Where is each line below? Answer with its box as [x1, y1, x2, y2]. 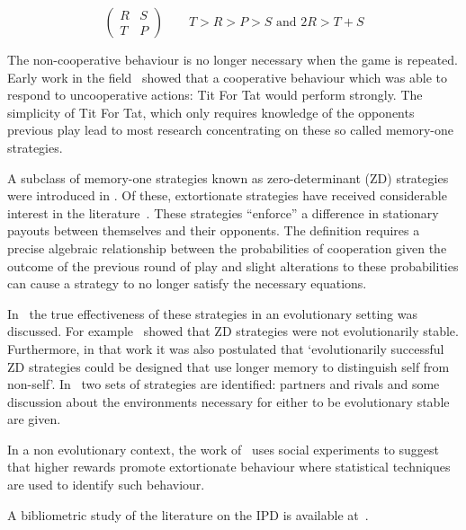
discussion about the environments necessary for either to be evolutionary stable [7, 392, 450, 411]
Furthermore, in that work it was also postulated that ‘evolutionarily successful [7, 339, 444, 358]
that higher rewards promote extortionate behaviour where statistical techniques [7, 457, 451, 476]
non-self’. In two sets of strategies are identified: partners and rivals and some [7, 375, 440, 393]
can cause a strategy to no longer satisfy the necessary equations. [7, 274, 367, 293]
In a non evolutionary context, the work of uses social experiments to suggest [7, 439, 440, 458]
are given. [7, 410, 61, 428]
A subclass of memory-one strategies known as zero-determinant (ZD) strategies [7, 168, 449, 187]
